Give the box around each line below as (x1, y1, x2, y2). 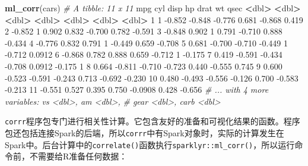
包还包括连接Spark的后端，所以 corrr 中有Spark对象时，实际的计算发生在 (5, 127, 284, 139)
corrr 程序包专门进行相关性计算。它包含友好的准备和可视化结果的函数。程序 (5, 115, 300, 127)
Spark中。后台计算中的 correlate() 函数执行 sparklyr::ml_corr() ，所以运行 (5, 138, 295, 151)
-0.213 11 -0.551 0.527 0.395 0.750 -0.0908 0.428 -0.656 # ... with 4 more (5, 83, 269, 96)
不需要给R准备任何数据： (29, 150, 128, 162)
